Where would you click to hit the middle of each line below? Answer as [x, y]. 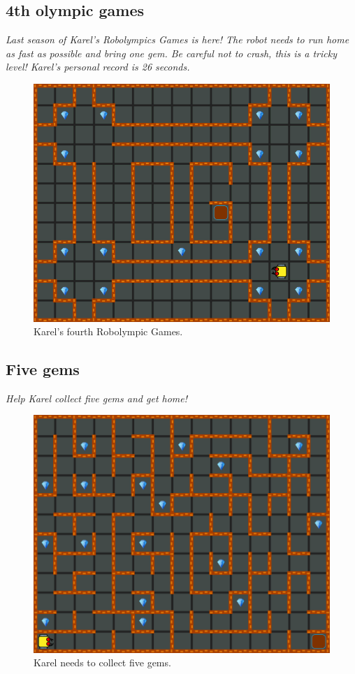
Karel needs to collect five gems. [102, 662]
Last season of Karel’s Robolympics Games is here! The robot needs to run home [177, 39]
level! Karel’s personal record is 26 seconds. [98, 67]
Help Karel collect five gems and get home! [97, 398]
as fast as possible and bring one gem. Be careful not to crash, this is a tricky [171, 53]
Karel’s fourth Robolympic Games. [108, 331]
